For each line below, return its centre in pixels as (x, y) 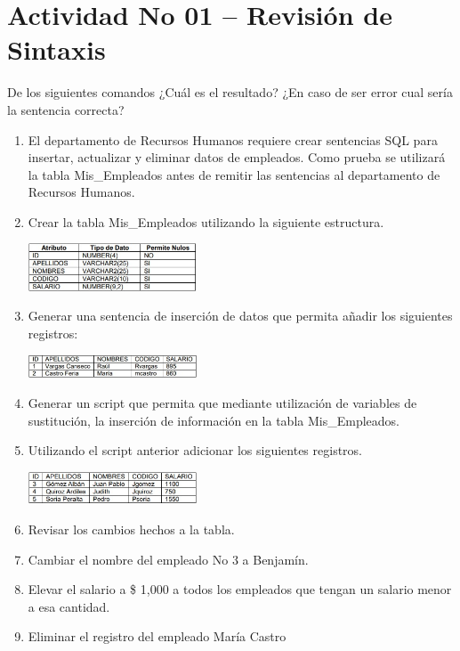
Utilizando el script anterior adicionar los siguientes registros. (195, 450)
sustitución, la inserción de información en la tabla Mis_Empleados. (214, 420)
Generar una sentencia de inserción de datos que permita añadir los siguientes (240, 316)
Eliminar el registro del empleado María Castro (157, 636)
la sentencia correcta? (66, 109)
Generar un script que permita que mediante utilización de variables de (222, 402)
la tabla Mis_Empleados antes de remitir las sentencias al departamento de (234, 174)
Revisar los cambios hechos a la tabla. (131, 529)
